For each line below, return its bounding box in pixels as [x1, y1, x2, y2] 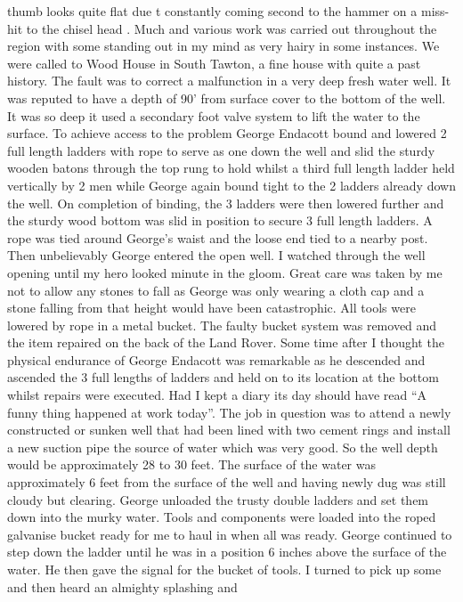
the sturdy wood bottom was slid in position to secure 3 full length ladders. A [7, 211, 433, 230]
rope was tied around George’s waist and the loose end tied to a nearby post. [7, 228, 428, 247]
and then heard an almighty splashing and [7, 577, 238, 596]
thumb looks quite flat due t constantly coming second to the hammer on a [7, 2, 418, 20]
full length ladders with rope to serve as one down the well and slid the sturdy [7, 141, 435, 159]
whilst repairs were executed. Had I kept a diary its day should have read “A [7, 386, 427, 404]
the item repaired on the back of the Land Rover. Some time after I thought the [7, 333, 444, 352]
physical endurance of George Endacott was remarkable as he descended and [7, 350, 426, 369]
